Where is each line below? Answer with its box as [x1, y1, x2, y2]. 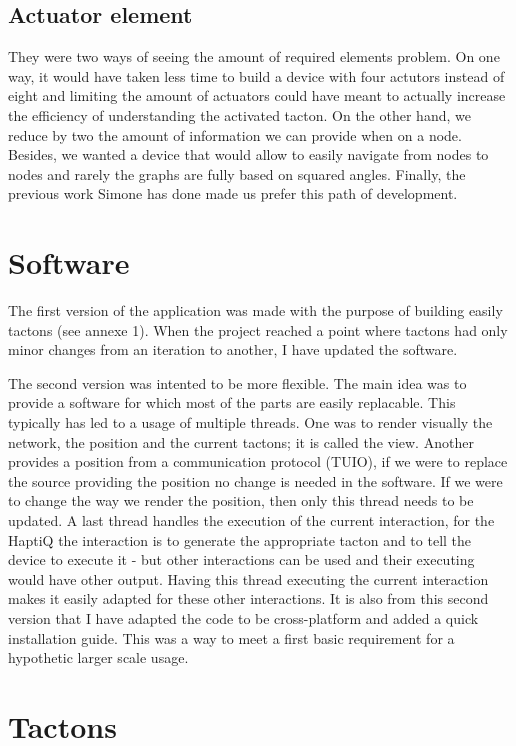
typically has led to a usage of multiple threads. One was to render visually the [8, 412, 493, 433]
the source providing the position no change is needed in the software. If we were [8, 470, 503, 491]
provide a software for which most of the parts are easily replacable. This [8, 392, 456, 413]
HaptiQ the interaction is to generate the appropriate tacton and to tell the [8, 529, 472, 550]
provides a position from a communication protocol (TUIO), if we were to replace [8, 451, 508, 472]
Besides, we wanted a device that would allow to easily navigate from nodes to [8, 144, 489, 165]
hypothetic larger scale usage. [8, 647, 189, 668]
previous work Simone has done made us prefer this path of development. [8, 183, 458, 204]
